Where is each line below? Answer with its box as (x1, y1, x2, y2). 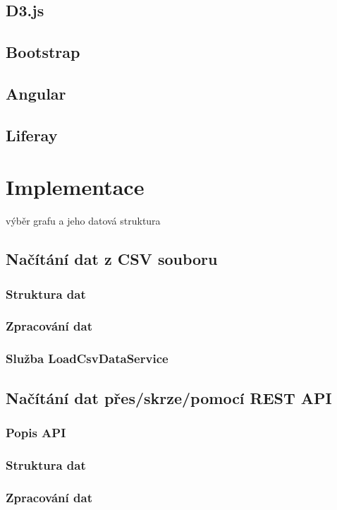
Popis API (6, 423, 66, 441)
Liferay (6, 124, 58, 146)
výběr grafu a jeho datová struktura (6, 213, 161, 228)
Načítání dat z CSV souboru (6, 248, 218, 270)
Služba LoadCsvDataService (6, 350, 168, 367)
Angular (6, 82, 66, 104)
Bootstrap (6, 41, 80, 63)
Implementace (6, 172, 145, 201)
